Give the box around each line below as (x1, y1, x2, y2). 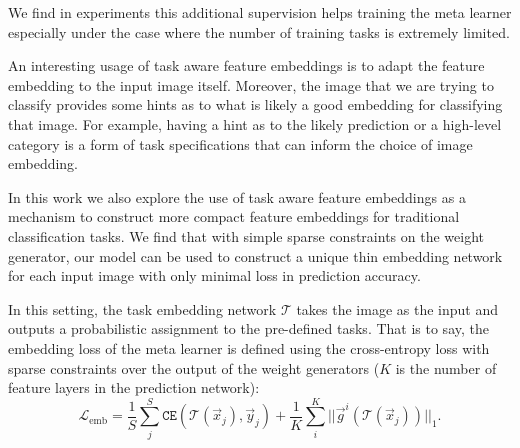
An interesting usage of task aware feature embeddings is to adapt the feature (8, 55, 485, 76)
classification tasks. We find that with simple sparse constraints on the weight (8, 225, 484, 246)
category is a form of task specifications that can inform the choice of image (8, 133, 473, 154)
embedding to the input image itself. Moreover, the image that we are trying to (8, 74, 494, 95)
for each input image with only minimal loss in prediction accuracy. (8, 265, 421, 286)
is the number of (395, 357, 497, 378)
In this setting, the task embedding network (8, 298, 277, 319)
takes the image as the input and (296, 298, 498, 319)
